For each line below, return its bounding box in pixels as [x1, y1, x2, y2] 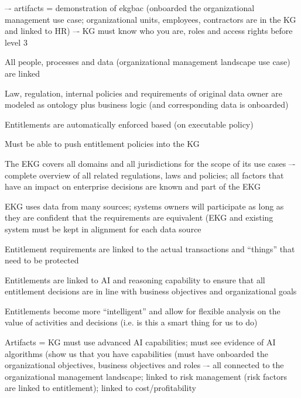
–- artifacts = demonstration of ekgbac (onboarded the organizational [5, 2, 255, 13]
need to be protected [5, 254, 79, 266]
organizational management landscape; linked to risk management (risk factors [5, 370, 287, 382]
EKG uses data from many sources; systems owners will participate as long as [5, 200, 284, 212]
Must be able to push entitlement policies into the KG [5, 138, 200, 150]
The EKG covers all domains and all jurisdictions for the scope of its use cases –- [5, 157, 296, 169]
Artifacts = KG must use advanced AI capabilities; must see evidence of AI [5, 336, 276, 348]
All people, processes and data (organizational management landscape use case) [5, 56, 290, 68]
